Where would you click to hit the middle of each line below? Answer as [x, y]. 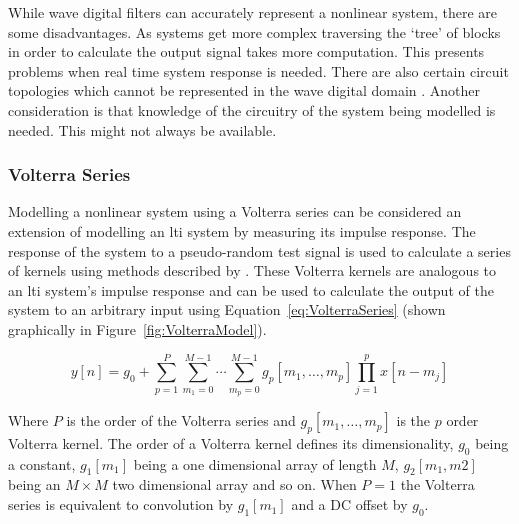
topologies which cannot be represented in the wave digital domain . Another [244, 90]
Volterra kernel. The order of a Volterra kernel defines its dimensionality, [231, 442]
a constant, [42, 463]
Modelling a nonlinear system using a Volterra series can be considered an [235, 211]
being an [34, 484]
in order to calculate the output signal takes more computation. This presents [246, 51]
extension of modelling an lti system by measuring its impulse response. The [242, 230]
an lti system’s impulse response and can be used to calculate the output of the [251, 289]
